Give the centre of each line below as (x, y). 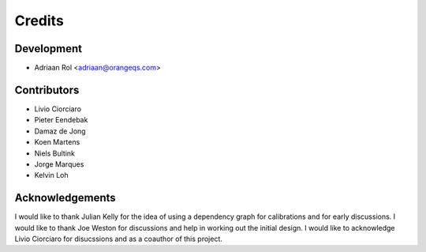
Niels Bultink (54, 153)
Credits (39, 21)
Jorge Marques (59, 164)
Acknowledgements (65, 198)
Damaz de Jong (60, 131)
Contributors (47, 90)
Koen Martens (57, 142)
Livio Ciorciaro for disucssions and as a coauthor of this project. (118, 239)
